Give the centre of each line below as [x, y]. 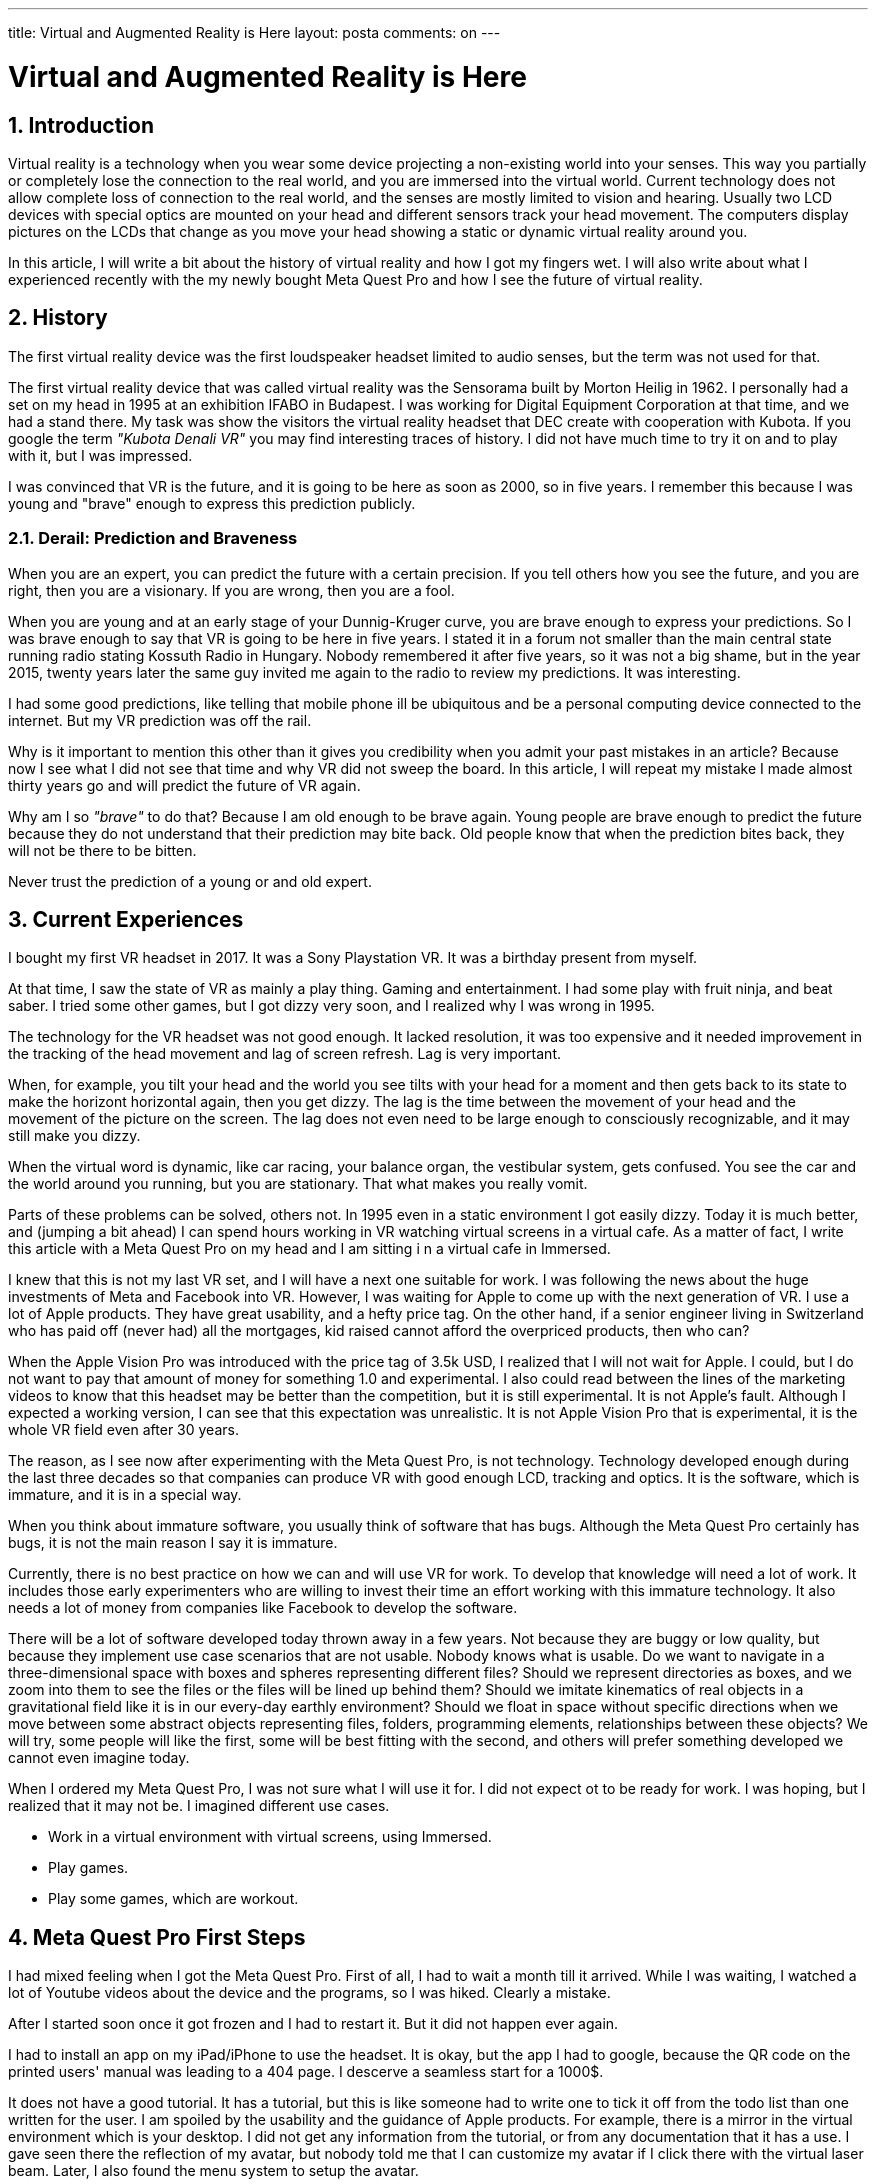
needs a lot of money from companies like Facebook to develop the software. [263, 1608]
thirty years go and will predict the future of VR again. [184, 785]
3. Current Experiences [126, 919]
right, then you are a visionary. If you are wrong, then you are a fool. [231, 590]
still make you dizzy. [74, 1136]
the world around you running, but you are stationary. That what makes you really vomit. [298, 1184]
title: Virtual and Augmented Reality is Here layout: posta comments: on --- [254, 32]
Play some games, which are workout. [173, 1899]
